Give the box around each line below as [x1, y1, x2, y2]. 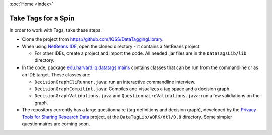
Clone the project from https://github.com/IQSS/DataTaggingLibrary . [22, 36, 164, 42]
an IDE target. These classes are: [22, 72, 91, 78]
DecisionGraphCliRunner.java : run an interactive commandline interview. [34, 79, 196, 85]
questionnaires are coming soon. [22, 121, 90, 127]
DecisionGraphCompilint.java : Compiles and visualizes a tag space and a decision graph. [34, 86, 231, 92]
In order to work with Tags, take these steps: [9, 27, 102, 33]
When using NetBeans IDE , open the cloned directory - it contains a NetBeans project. [22, 43, 201, 49]
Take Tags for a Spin [9, 14, 75, 22]
